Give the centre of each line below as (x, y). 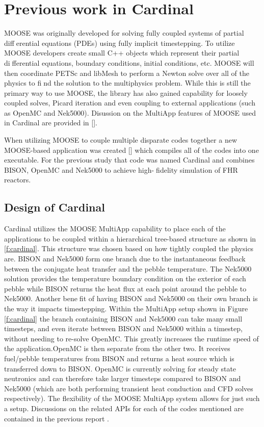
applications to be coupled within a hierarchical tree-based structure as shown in (130, 238)
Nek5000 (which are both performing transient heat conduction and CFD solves (129, 388)
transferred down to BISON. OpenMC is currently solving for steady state (120, 368)
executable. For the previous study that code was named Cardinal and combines (129, 160)
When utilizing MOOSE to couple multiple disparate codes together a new (121, 140)
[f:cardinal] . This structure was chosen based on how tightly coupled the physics (129, 248)
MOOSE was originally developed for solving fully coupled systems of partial (124, 33)
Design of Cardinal (55, 207)
